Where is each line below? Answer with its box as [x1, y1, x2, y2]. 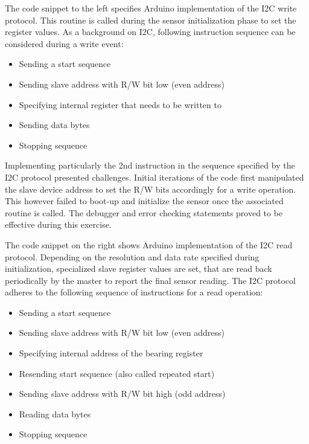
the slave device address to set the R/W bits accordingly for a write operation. [5, 182, 296, 195]
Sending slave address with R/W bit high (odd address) [19, 387, 226, 400]
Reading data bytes [19, 407, 91, 420]
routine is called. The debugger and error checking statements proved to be [5, 206, 283, 219]
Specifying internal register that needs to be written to [19, 98, 221, 111]
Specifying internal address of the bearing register [19, 347, 203, 359]
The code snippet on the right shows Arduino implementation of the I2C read [5, 238, 293, 251]
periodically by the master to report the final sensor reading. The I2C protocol [5, 274, 296, 286]
